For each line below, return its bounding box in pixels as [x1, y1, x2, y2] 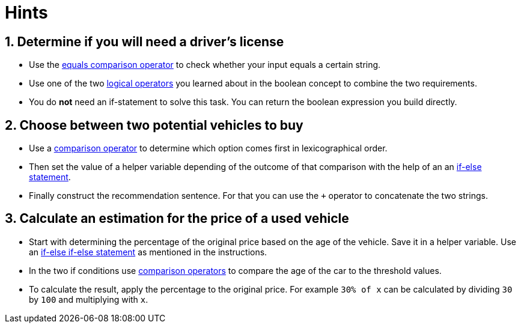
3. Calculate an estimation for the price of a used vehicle [5, 211, 349, 226]
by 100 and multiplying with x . [29, 294, 148, 305]
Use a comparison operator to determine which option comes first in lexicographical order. [29, 143, 388, 154]
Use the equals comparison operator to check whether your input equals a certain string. [29, 59, 381, 70]
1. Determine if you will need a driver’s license [5, 34, 284, 49]
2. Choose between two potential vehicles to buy [5, 117, 303, 133]
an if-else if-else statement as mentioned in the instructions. [29, 246, 267, 257]
